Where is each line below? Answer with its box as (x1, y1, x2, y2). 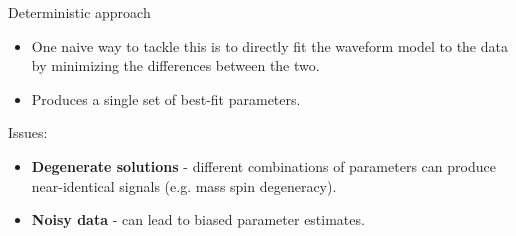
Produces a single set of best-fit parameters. (31, 88, 301, 109)
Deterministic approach (8, 2, 151, 22)
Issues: (8, 122, 48, 143)
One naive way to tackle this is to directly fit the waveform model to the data (31, 35, 508, 56)
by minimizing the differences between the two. (31, 55, 320, 76)
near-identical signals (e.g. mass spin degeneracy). (31, 175, 337, 196)
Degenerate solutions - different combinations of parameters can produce (31, 155, 496, 176)
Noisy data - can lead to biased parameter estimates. (31, 209, 365, 230)
